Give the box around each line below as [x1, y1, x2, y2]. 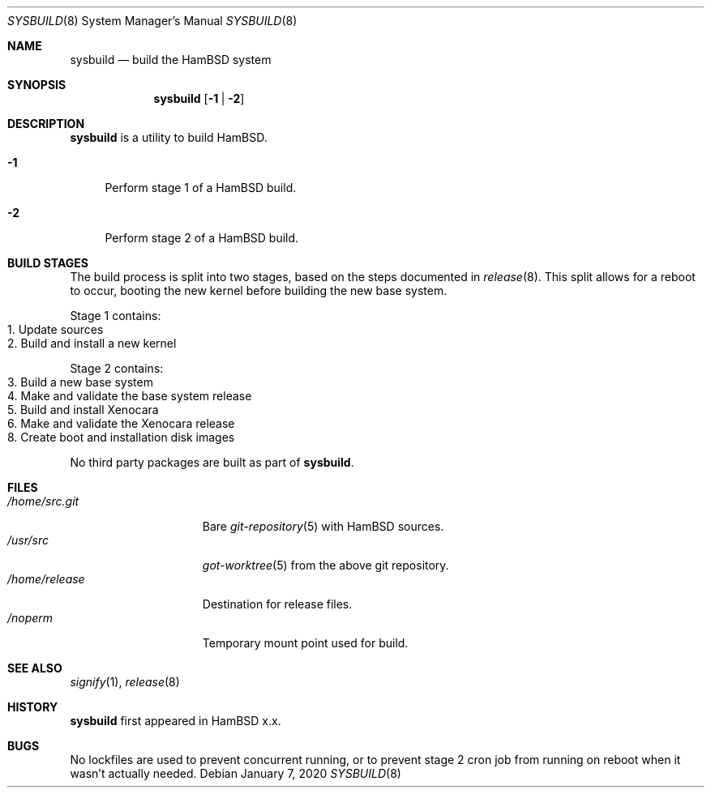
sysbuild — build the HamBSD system [70, 53, 272, 66]
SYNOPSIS [7, 78, 66, 92]
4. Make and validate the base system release [7, 389, 252, 403]
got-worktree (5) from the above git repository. [202, 558, 449, 572]
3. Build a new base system [7, 375, 153, 389]
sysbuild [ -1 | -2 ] [153, 92, 245, 105]
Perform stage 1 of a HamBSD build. [105, 181, 297, 194]
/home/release [7, 572, 85, 586]
